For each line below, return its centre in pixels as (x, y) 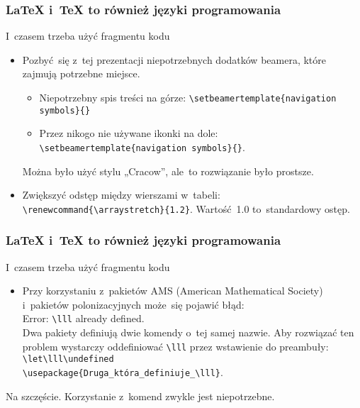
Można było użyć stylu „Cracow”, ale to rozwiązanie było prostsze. (168, 171)
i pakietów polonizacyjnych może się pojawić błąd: (133, 304)
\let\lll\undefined (68, 359)
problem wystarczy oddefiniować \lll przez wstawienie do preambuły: (175, 346)
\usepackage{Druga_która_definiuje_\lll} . (123, 371)
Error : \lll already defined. (83, 318)
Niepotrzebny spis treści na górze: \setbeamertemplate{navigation (188, 97)
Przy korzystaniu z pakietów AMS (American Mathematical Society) (173, 291)
